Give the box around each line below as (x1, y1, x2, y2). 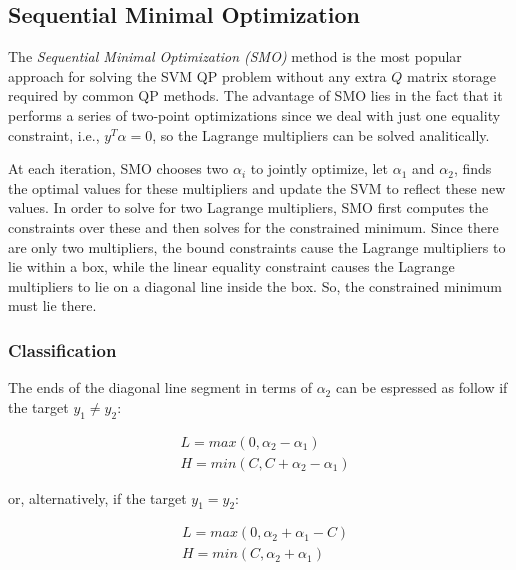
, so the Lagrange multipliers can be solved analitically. (152, 124, 490, 145)
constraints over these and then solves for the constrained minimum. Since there (8, 216, 499, 237)
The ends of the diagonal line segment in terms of (8, 377, 312, 398)
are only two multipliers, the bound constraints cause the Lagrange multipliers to (8, 236, 506, 257)
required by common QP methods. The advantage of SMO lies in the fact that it (8, 85, 503, 106)
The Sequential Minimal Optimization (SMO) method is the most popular (8, 46, 462, 67)
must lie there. (8, 295, 97, 316)
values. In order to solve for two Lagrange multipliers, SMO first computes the (8, 197, 489, 218)
